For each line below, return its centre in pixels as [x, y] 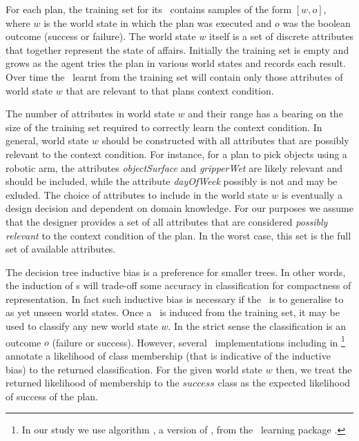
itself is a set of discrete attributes [281, 36]
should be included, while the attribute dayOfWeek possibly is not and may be [172, 181]
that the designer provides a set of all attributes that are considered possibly [167, 221]
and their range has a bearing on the [265, 114]
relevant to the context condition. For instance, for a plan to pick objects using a [176, 154]
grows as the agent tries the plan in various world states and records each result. [176, 63]
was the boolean [317, 22]
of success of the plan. [52, 396]
